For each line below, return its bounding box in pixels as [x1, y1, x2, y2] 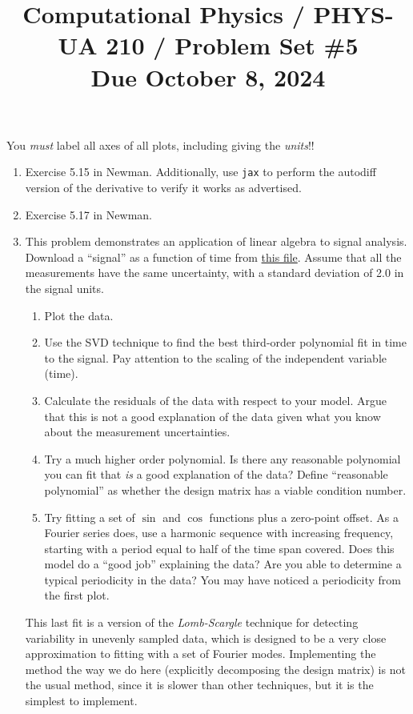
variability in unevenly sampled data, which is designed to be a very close [25, 629, 387, 646]
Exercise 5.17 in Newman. [25, 206, 152, 223]
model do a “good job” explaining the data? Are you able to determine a [44, 556, 402, 572]
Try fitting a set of [44, 508, 135, 525]
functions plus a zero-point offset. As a [209, 508, 399, 525]
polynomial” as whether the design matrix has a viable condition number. [44, 481, 407, 498]
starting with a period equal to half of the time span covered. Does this [44, 540, 395, 556]
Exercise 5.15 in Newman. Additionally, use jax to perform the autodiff [25, 163, 376, 180]
